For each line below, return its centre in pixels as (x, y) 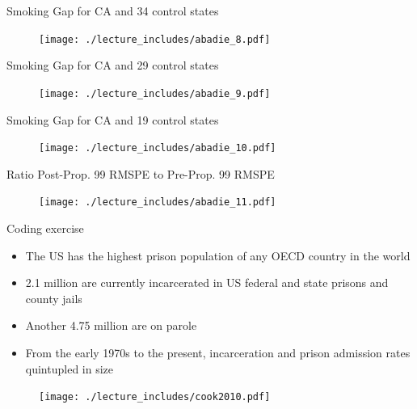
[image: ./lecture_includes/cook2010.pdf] (155, 397)
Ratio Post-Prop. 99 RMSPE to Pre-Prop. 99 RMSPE (141, 173)
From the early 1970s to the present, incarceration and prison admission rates (218, 352)
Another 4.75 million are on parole (111, 325)
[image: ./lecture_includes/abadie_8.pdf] (155, 39)
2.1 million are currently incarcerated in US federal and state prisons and (207, 283)
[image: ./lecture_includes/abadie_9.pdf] (155, 93)
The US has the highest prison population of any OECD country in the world (218, 255)
